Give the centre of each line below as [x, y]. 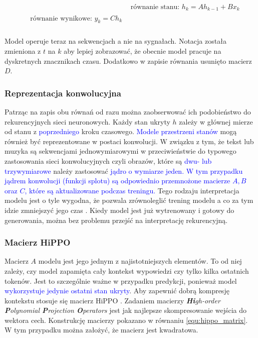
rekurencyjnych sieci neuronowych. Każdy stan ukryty [87, 121]
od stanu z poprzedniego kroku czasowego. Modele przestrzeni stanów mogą [121, 131]
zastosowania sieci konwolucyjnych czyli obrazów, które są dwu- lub [108, 160]
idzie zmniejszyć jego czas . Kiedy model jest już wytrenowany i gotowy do [119, 210]
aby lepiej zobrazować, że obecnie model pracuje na [143, 50]
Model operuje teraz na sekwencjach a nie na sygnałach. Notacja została [115, 41]
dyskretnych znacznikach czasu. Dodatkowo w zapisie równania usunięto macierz [128, 61]
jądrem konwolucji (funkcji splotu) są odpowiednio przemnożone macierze [117, 181]
